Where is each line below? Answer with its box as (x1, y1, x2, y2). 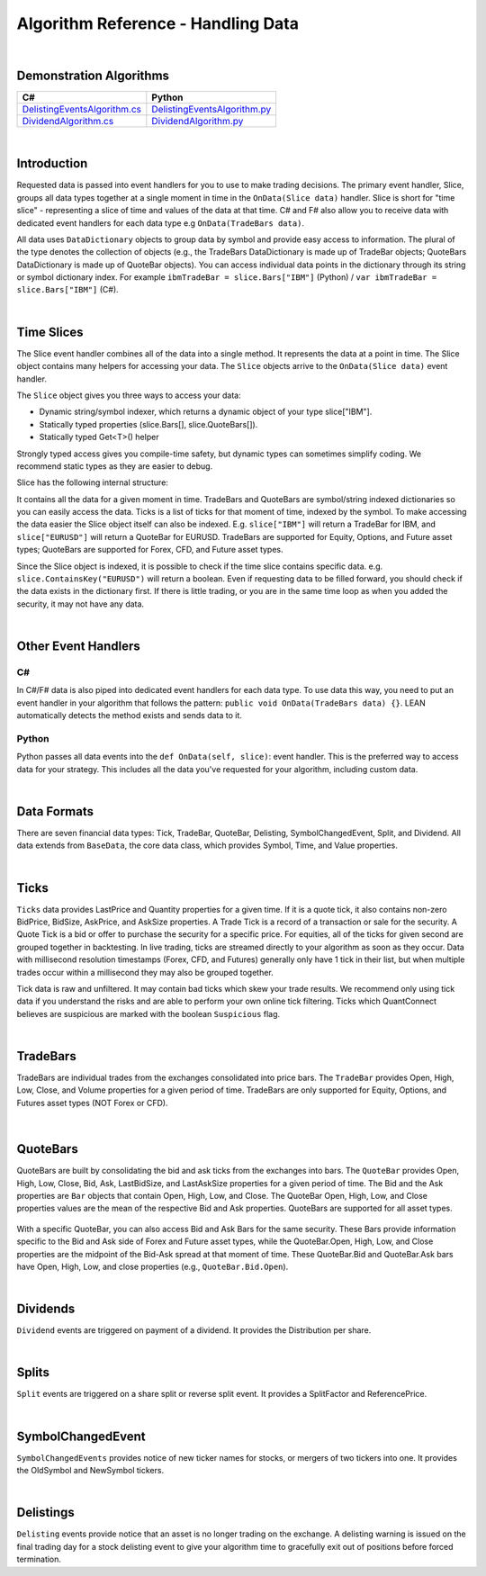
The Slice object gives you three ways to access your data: (16, 390, 242, 401)
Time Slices (16, 324, 85, 339)
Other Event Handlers (16, 639, 140, 654)
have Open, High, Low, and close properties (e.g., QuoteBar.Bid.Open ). (16, 1261, 289, 1272)
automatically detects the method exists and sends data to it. (16, 710, 243, 721)
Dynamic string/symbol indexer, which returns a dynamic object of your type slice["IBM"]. (39, 406, 373, 418)
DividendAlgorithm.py (151, 115, 244, 128)
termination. (16, 1553, 62, 1565)
